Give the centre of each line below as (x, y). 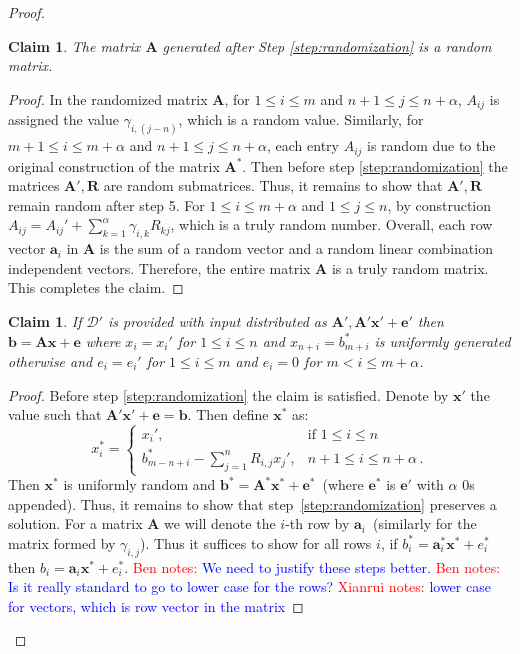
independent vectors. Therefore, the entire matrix (159, 267)
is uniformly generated (442, 340)
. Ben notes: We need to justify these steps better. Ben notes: (312, 566)
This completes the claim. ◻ (96, 287)
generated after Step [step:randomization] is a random (327, 45)
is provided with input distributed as (217, 320)
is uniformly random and (139, 484)
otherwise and (50, 360)
